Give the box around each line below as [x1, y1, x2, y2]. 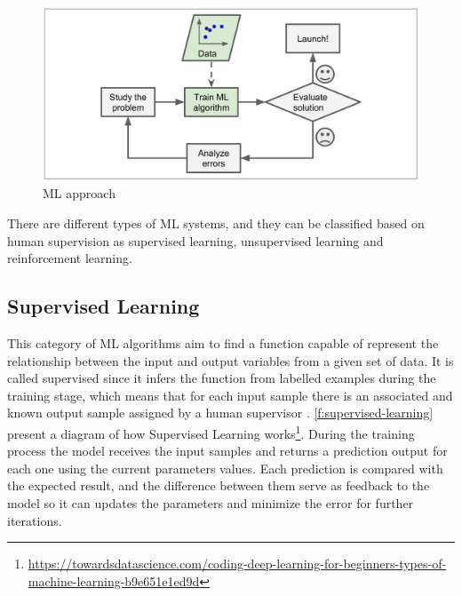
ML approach [43, 184, 115, 203]
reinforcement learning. [7, 249, 132, 267]
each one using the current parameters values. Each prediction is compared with [7, 458, 443, 477]
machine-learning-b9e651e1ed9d [28, 571, 200, 590]
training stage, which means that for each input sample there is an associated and [7, 385, 453, 404]
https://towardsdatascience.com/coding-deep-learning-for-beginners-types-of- [28, 554, 447, 573]
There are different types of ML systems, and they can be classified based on [7, 214, 425, 233]
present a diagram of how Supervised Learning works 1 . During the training [7, 421, 415, 442]
